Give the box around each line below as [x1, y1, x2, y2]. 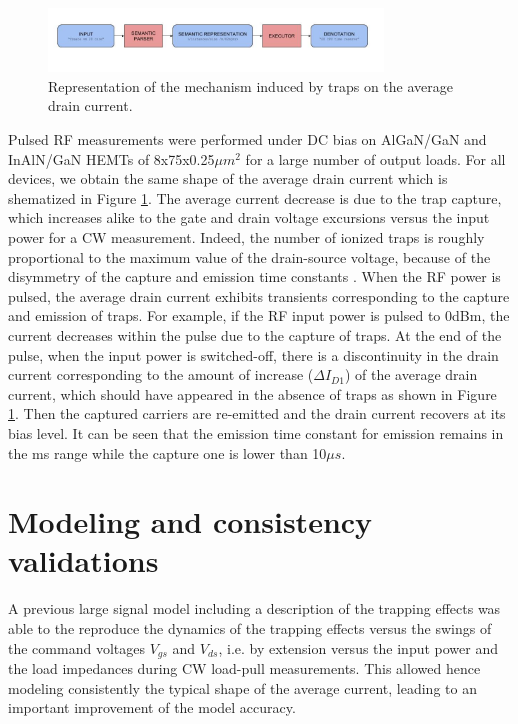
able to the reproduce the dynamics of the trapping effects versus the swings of [8, 618, 492, 639]
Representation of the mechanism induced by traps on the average [48, 75, 453, 96]
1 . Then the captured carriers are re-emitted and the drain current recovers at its [8, 403, 506, 424]
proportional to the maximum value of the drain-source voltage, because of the [8, 246, 491, 267]
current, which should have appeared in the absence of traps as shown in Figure [8, 383, 497, 404]
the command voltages [8, 637, 145, 658]
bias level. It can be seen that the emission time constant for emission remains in [8, 422, 504, 443]
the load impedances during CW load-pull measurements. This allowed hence [8, 658, 481, 679]
